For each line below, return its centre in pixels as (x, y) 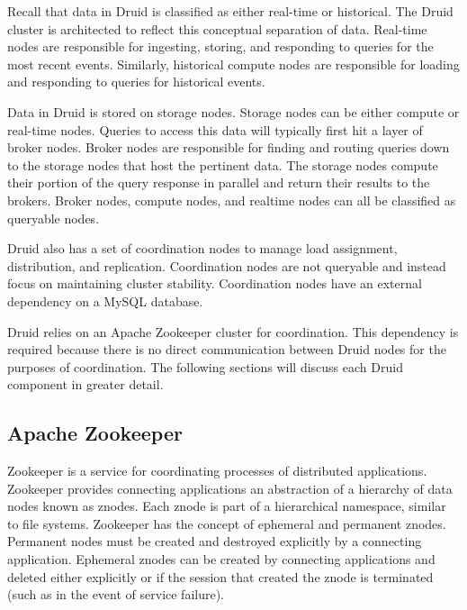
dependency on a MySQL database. (105, 300)
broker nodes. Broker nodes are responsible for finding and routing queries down (229, 147)
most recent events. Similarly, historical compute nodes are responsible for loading (233, 64)
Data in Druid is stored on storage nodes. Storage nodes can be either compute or (233, 111)
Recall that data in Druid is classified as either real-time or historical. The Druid (230, 11)
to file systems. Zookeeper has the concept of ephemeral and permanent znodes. (227, 523)
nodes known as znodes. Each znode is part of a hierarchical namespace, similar (227, 506)
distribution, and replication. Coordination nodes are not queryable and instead (227, 265)
